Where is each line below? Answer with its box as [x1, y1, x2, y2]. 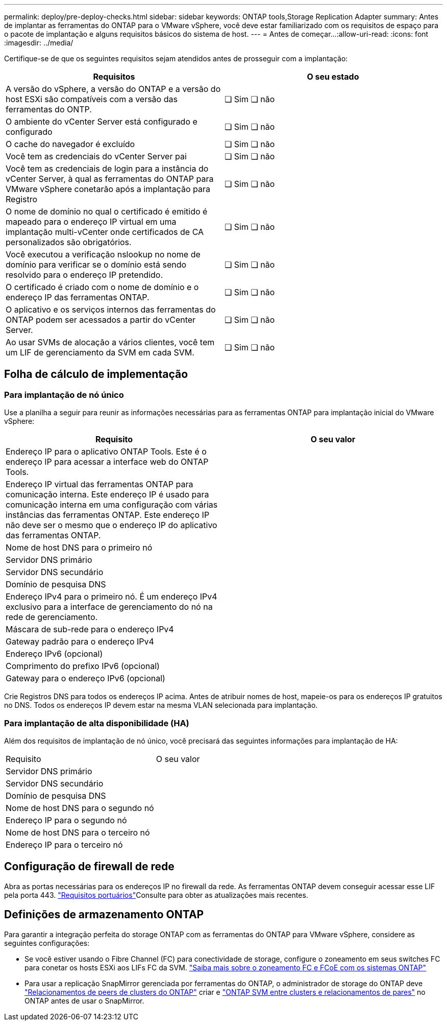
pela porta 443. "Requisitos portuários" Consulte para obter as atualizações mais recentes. [4, 890, 308, 899]
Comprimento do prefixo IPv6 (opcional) [6, 661, 160, 672]
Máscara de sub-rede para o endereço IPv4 [6, 624, 174, 635]
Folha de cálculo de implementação [4, 368, 188, 381]
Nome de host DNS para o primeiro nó [6, 542, 153, 553]
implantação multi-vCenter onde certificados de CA [6, 227, 204, 237]
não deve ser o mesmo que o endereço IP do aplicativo [6, 520, 217, 531]
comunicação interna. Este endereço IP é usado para [6, 489, 209, 500]
